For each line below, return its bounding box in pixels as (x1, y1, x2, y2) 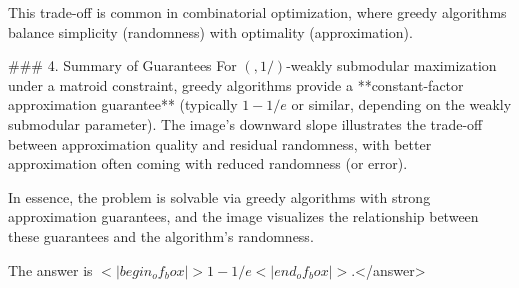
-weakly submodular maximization (286, 55, 497, 76)
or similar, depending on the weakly (291, 94, 512, 115)
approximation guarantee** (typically (8, 94, 238, 115)
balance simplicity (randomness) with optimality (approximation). (8, 21, 413, 42)
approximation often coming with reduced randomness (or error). (8, 153, 408, 174)
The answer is (8, 259, 93, 280)
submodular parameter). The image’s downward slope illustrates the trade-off (8, 113, 483, 134)
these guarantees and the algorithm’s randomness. (8, 225, 314, 246)
